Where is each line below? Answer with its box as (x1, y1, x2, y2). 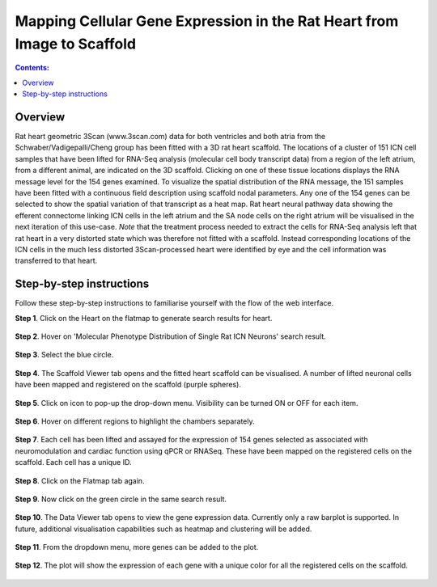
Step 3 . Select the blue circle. (15, 350, 114, 360)
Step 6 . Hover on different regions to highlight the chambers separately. (15, 416, 255, 426)
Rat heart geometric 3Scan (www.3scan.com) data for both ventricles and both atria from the (15, 132, 326, 141)
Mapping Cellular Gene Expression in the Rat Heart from (15, 12, 399, 30)
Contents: (15, 63, 50, 73)
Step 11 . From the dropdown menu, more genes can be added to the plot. (15, 543, 259, 552)
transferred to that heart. (15, 255, 98, 266)
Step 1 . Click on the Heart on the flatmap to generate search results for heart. (15, 313, 273, 323)
